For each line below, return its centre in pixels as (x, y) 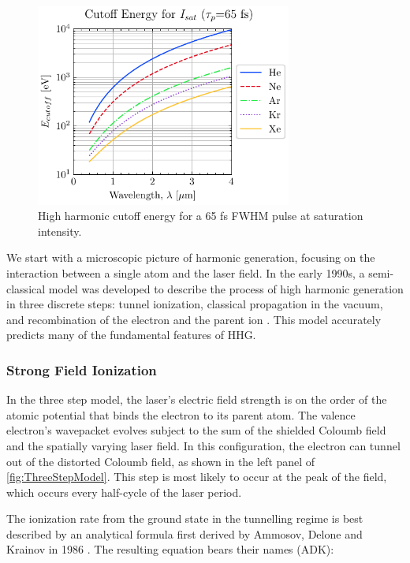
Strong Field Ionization (82, 369)
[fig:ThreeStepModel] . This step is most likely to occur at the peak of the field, (197, 477)
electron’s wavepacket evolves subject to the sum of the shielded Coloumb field (196, 430)
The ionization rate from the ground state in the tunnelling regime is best (185, 518)
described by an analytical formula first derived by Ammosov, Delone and (184, 533)
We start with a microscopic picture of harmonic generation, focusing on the (191, 257)
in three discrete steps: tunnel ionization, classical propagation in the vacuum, (195, 304)
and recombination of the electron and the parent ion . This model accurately (194, 319)
